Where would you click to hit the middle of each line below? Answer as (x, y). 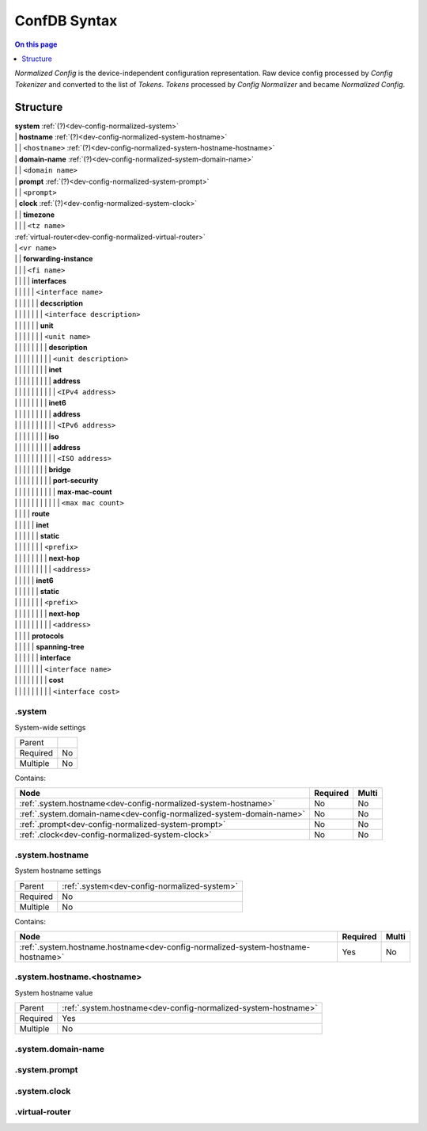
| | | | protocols (40, 636)
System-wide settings (50, 727)
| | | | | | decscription (49, 303)
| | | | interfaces (41, 281)
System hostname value (54, 992)
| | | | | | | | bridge (43, 469)
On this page (36, 44)
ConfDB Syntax (66, 21)
